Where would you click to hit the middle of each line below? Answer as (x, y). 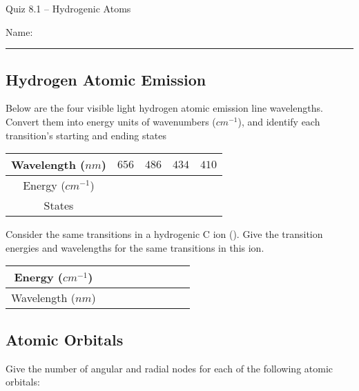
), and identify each (279, 121)
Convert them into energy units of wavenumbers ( (111, 121)
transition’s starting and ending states (86, 135)
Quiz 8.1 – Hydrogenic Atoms (68, 8)
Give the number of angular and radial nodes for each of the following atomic (169, 368)
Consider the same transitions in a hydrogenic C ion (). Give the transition (164, 234)
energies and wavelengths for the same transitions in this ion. (135, 247)
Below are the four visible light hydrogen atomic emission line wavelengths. (164, 108)
